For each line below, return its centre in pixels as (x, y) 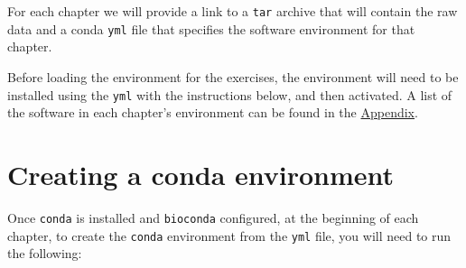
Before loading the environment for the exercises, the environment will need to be (233, 76)
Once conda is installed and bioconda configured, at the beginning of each (213, 217)
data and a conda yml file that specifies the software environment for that (211, 28)
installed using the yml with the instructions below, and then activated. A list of (230, 94)
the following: (45, 253)
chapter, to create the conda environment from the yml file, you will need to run (229, 235)
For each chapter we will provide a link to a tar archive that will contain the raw (233, 11)
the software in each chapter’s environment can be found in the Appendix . (213, 112)
